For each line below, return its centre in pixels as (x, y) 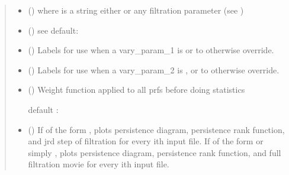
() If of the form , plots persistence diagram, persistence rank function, (156, 129)
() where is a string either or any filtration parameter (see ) (136, 10)
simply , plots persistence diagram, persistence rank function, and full (155, 152)
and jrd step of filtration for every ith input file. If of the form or (146, 141)
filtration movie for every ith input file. (99, 164)
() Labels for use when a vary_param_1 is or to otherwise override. (151, 50)
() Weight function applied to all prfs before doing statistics (137, 90)
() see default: (53, 30)
